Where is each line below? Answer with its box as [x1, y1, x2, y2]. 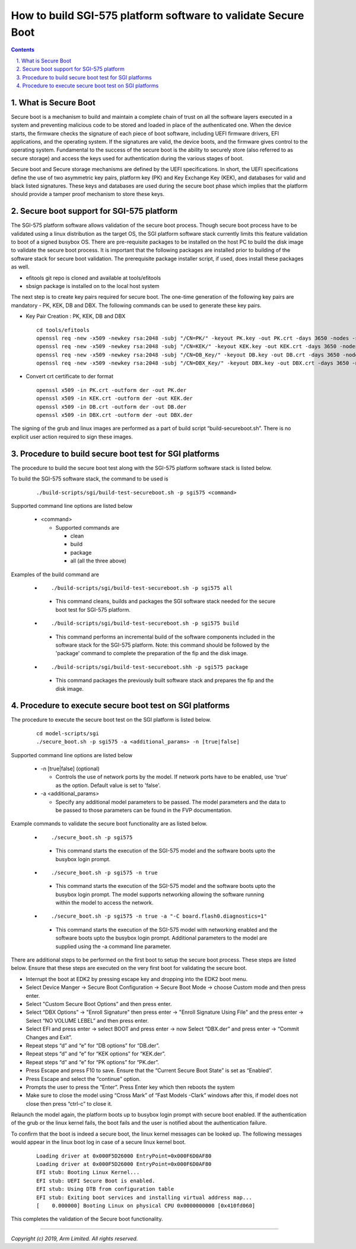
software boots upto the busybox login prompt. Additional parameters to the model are [55, 934, 268, 941]
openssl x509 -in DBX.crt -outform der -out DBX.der [36, 412, 193, 419]
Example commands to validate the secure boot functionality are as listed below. [11, 820, 208, 827]
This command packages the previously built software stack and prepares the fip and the [55, 677, 274, 684]
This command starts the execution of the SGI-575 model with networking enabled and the [55, 926, 278, 933]
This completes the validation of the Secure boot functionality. [11, 1215, 163, 1223]
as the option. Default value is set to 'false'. [55, 782, 161, 789]
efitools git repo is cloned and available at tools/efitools [26, 274, 161, 282]
